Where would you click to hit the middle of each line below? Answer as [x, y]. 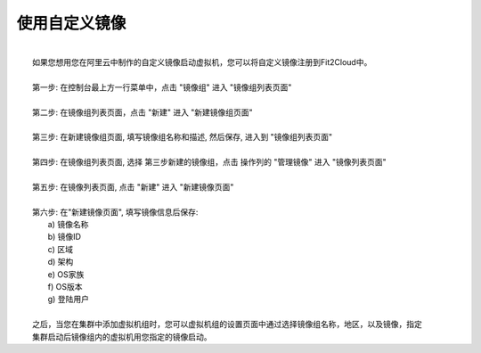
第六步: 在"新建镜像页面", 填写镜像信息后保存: [115, 212]
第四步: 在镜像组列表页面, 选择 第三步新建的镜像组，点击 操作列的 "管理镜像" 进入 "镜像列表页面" [209, 162]
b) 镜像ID [65, 237]
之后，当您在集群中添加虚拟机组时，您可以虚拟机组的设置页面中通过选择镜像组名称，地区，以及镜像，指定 [227, 324]
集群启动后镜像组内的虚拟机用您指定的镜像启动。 [122, 337]
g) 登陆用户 [68, 300]
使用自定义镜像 [71, 23]
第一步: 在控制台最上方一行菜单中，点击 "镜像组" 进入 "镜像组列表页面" [162, 87]
